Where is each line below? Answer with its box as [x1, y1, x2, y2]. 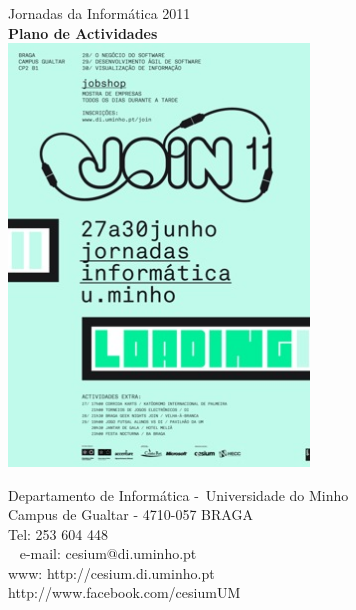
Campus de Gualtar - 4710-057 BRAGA [8, 504, 253, 525]
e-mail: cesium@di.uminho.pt [19, 543, 197, 564]
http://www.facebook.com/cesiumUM [8, 582, 241, 603]
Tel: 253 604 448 [8, 523, 108, 544]
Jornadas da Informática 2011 [8, 3, 191, 23]
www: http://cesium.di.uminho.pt [8, 562, 215, 583]
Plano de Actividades [8, 22, 158, 43]
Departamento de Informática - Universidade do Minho [8, 484, 349, 505]
